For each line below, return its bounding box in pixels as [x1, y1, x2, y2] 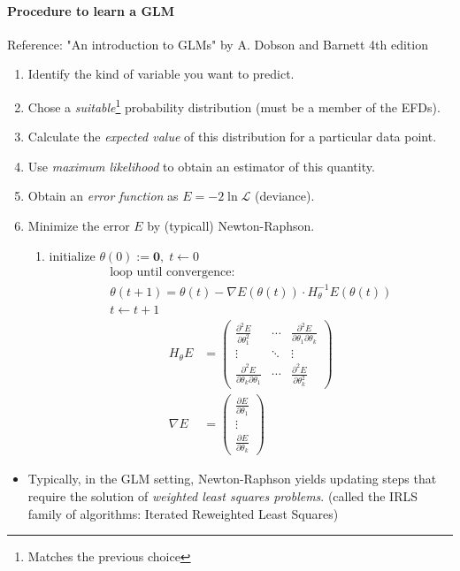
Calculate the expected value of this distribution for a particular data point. [27, 127, 437, 146]
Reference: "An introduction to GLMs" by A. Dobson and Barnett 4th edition [7, 34, 428, 53]
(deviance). [255, 187, 315, 205]
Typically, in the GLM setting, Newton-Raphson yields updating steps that [27, 469, 437, 488]
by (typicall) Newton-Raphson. [147, 217, 315, 235]
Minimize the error [27, 217, 130, 235]
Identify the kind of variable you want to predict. [27, 65, 295, 83]
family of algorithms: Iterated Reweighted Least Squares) [27, 504, 339, 522]
